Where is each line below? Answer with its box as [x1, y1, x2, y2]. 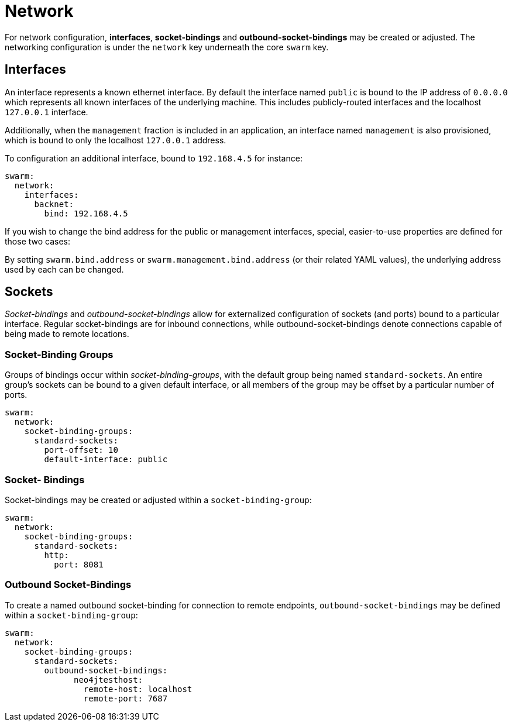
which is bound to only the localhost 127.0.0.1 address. [5, 135, 226, 145]
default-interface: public [44, 455, 168, 464]
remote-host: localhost [83, 684, 193, 694]
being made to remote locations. [5, 329, 129, 339]
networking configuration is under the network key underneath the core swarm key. [5, 42, 329, 52]
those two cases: [5, 236, 71, 246]
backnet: [34, 199, 74, 209]
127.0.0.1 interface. [5, 106, 88, 117]
